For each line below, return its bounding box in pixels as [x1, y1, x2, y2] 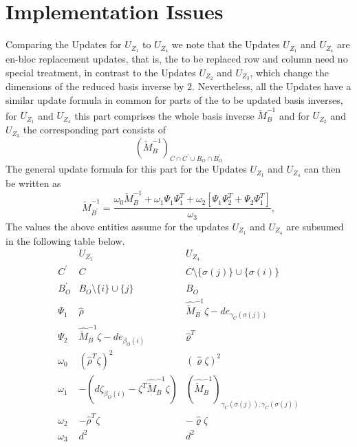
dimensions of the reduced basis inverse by [6, 79, 184, 94]
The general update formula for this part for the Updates [6, 162, 247, 176]
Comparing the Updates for [6, 37, 122, 52]
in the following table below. [6, 233, 125, 248]
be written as [6, 176, 61, 190]
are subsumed [286, 219, 344, 233]
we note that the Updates [171, 37, 280, 52]
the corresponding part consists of [23, 122, 166, 137]
